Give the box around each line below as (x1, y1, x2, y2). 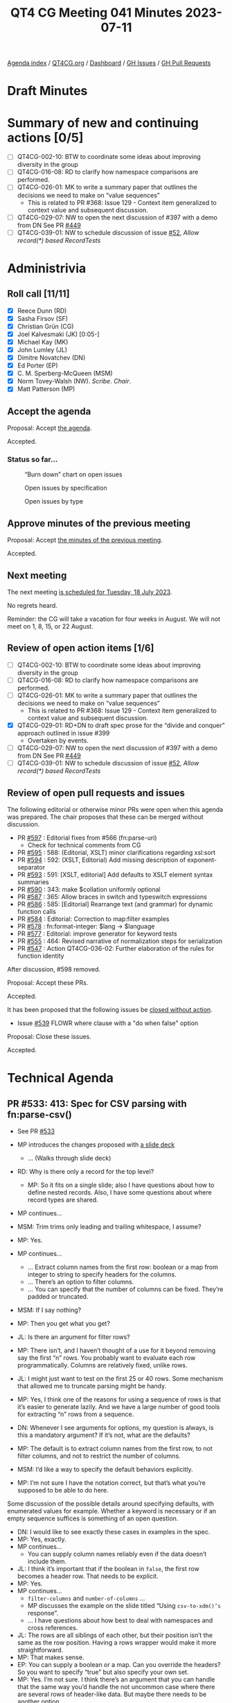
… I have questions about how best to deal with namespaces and (27, 1616, 213, 1625)
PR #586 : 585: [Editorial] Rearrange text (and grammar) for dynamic (17, 900, 213, 908)
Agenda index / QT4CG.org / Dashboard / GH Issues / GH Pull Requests (7, 59, 211, 67)
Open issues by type (24, 497, 84, 506)
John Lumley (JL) (17, 345, 68, 354)
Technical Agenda (7, 1070, 114, 1086)
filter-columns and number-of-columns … (27, 1594, 145, 1602)
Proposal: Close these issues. (7, 1033, 91, 1041)
